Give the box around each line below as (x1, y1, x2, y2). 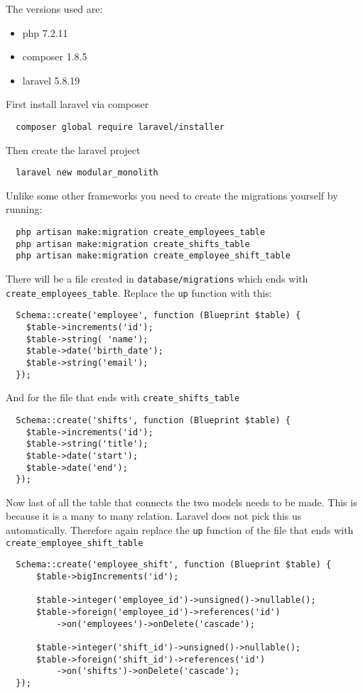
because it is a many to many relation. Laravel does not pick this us (6, 508, 302, 523)
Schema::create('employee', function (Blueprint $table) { (16, 310, 301, 321)
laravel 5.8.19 (22, 72, 80, 87)
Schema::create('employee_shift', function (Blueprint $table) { (16, 560, 332, 570)
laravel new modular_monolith (16, 168, 158, 178)
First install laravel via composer (6, 97, 149, 111)
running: (6, 202, 43, 217)
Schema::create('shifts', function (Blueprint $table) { (16, 415, 291, 425)
